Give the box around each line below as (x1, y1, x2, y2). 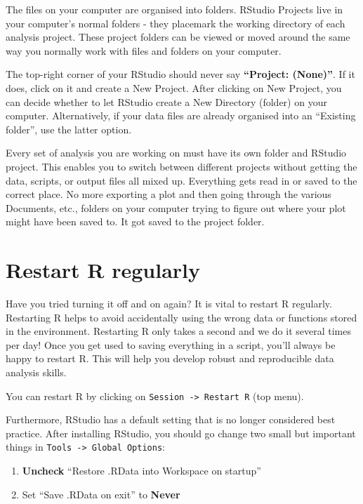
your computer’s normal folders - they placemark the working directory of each (6, 15, 345, 30)
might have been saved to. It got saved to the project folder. (6, 214, 265, 229)
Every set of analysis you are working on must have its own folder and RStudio (6, 145, 347, 160)
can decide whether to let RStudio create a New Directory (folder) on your (6, 94, 327, 109)
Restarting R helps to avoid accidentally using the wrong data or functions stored (6, 310, 357, 324)
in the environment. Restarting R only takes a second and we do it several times (6, 324, 352, 338)
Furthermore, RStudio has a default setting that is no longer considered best (6, 412, 336, 427)
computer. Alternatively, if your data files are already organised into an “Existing (6, 108, 356, 123)
